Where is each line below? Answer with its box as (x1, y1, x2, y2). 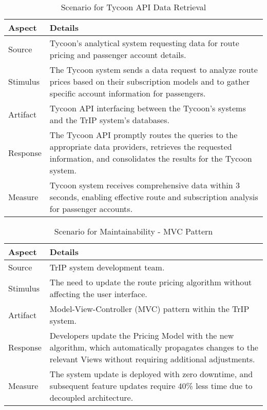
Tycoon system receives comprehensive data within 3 (49, 179, 240, 191)
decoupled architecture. (49, 392, 133, 403)
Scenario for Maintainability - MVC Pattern (54, 225, 213, 237)
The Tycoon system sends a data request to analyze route (49, 64, 258, 75)
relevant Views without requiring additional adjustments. (49, 353, 255, 365)
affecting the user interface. (49, 288, 147, 300)
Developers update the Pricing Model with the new (49, 329, 234, 341)
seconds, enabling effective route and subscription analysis (49, 191, 258, 203)
